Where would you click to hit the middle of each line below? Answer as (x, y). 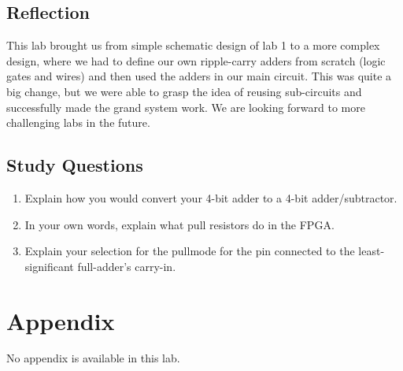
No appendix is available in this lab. (93, 358)
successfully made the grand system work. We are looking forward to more (186, 107)
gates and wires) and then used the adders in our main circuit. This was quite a (199, 76)
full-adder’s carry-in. (127, 266)
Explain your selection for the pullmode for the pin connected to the (190, 251)
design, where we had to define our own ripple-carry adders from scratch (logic (196, 60)
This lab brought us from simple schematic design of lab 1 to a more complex (193, 45)
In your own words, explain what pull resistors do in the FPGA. (179, 224)
